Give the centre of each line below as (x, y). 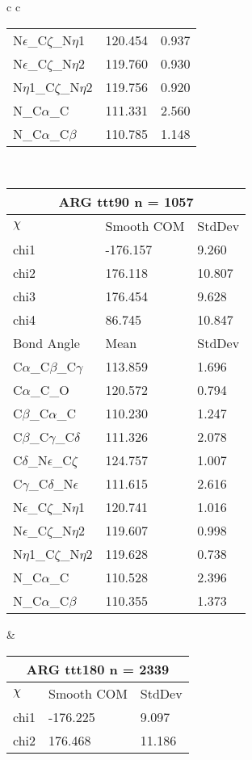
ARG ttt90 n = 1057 (126, 202)
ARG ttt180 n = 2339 (98, 669)
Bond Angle (46, 343)
